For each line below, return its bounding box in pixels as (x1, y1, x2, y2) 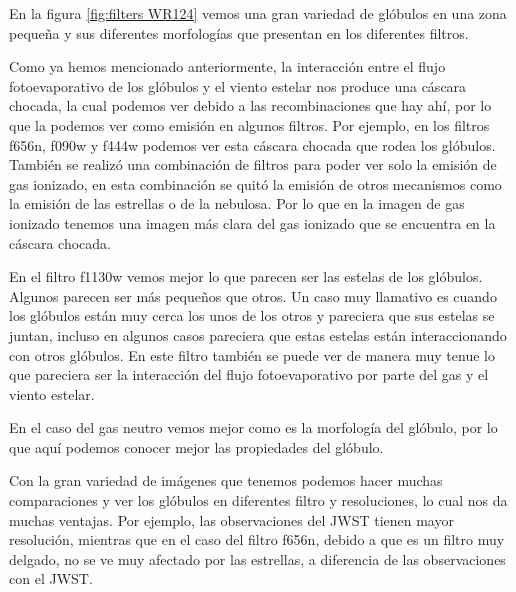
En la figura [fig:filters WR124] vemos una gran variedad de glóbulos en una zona (9, 3, 507, 23)
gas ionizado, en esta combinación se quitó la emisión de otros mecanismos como (9, 173, 502, 194)
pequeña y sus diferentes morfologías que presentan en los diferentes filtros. (9, 22, 469, 43)
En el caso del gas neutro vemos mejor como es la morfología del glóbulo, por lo (9, 417, 498, 438)
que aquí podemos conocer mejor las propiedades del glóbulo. (9, 436, 384, 457)
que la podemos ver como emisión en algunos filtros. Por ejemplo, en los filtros (9, 114, 490, 135)
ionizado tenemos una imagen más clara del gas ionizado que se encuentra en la (9, 212, 496, 233)
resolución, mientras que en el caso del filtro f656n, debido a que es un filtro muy (9, 529, 505, 550)
